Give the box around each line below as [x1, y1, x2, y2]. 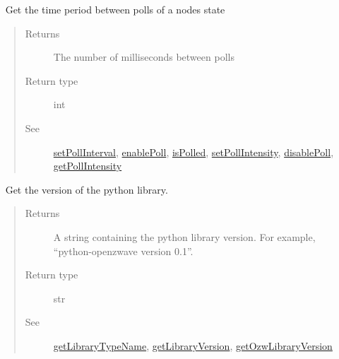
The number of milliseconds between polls [53, 49, 234, 64]
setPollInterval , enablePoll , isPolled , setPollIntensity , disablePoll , [53, 144, 334, 159]
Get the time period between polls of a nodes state [5, 2, 225, 16]
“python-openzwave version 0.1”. [53, 243, 194, 258]
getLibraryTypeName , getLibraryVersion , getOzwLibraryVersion [53, 338, 333, 353]
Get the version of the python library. [5, 182, 168, 196]
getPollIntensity [53, 158, 122, 173]
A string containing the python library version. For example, [53, 229, 316, 244]
